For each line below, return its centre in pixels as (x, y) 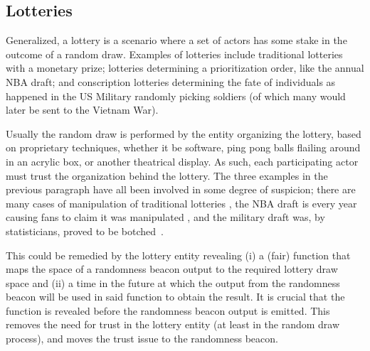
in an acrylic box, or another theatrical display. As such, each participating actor (182, 161)
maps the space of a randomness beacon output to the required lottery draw (172, 269)
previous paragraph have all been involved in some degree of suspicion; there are (181, 189)
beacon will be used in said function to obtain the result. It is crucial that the (175, 297)
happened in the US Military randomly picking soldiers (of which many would (176, 96)
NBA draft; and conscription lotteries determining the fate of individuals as (171, 81)
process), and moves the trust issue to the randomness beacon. (142, 339)
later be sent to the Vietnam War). (82, 110)
